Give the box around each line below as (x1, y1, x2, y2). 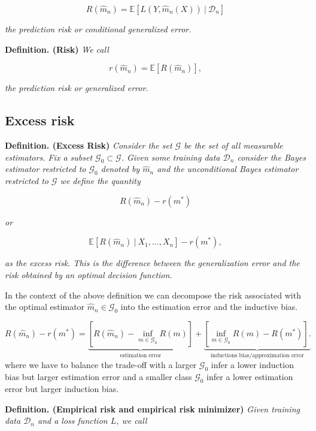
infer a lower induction (211, 358, 294, 371)
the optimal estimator (5, 300, 85, 313)
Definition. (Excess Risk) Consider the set (5, 138, 172, 151)
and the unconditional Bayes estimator (157, 162, 299, 175)
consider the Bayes (237, 150, 306, 163)
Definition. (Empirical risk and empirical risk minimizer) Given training (5, 402, 300, 415)
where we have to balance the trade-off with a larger (5, 358, 197, 371)
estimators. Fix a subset (5, 150, 93, 163)
